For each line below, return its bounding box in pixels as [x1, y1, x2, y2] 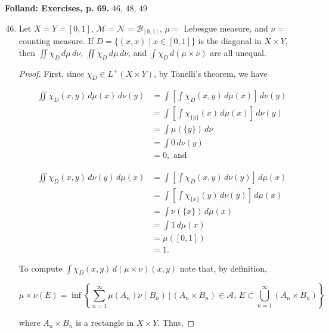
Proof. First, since [18, 67, 85, 79]
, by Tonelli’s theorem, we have [154, 67, 268, 79]
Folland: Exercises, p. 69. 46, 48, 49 [5, 2, 148, 14]
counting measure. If [18, 35, 94, 47]
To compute [18, 262, 63, 274]
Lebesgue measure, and [184, 21, 268, 34]
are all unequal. [210, 46, 266, 58]
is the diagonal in [198, 35, 262, 47]
